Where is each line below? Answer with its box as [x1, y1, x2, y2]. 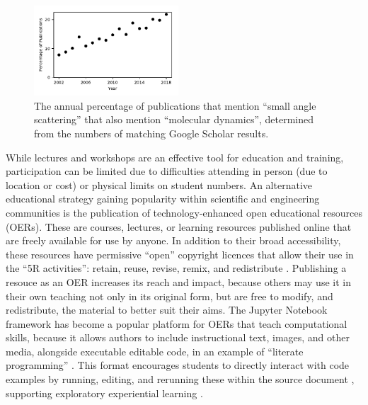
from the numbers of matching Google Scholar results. [34, 125, 269, 140]
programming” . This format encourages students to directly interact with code [6, 358, 350, 372]
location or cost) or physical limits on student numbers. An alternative [6, 177, 312, 192]
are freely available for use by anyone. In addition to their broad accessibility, [6, 233, 341, 248]
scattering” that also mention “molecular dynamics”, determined [34, 112, 314, 127]
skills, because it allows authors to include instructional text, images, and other [6, 330, 350, 345]
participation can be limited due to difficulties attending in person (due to [6, 164, 328, 178]
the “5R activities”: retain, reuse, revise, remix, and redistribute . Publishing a [6, 261, 347, 275]
